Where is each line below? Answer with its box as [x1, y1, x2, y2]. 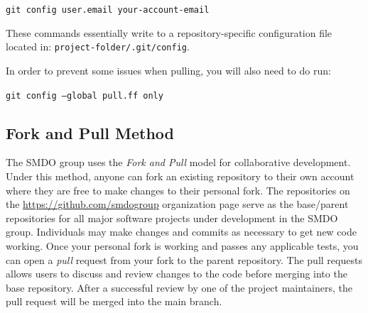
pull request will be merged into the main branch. [6, 294, 222, 309]
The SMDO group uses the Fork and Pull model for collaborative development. [6, 155, 351, 170]
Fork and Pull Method [6, 121, 174, 143]
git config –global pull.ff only [6, 90, 163, 101]
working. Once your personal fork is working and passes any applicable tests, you [6, 238, 359, 253]
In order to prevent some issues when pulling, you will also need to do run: [6, 62, 331, 77]
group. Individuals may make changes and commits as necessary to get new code [6, 224, 357, 239]
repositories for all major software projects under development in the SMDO [6, 210, 338, 225]
